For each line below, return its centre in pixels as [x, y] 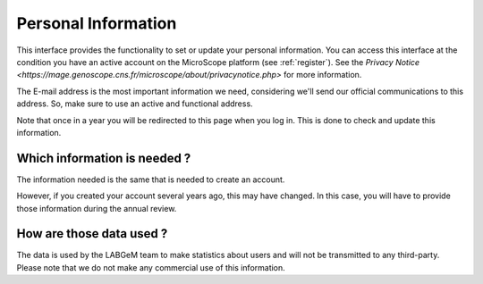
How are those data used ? [92, 234]
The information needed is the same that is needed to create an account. [151, 180]
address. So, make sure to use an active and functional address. [135, 104]
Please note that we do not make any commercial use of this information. [151, 267]
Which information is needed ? [104, 158]
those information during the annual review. [97, 208]
